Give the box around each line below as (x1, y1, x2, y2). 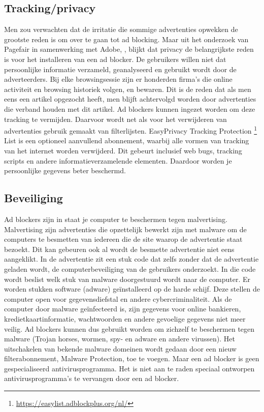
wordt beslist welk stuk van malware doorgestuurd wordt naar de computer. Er (4, 273, 250, 284)
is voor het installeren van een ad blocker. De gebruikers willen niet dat (4, 53, 226, 64)
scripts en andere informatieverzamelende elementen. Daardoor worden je (4, 155, 232, 166)
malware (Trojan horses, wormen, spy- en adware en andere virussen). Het (4, 333, 235, 344)
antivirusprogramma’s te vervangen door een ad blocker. (4, 373, 179, 384)
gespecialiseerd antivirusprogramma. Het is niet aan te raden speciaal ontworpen (4, 363, 255, 373)
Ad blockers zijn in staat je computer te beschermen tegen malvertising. (4, 213, 227, 224)
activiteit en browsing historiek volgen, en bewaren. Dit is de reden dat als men (4, 83, 251, 94)
